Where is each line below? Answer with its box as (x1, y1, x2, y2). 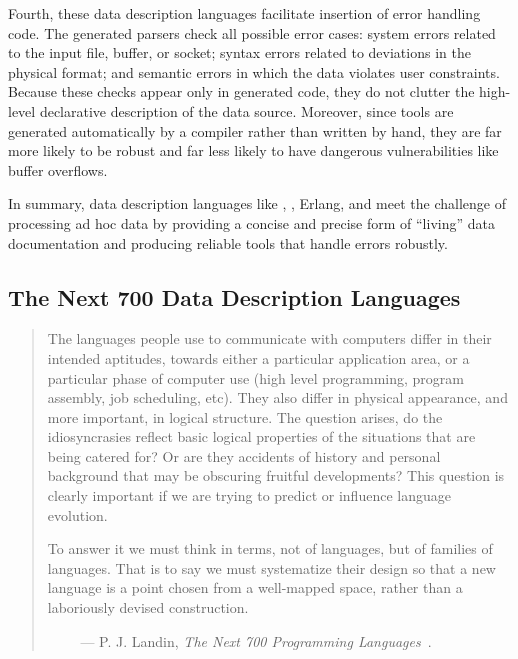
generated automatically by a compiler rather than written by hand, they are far (8, 120, 502, 141)
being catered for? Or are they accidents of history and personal (47, 445, 441, 466)
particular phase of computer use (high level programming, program (47, 367, 464, 388)
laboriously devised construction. (47, 597, 249, 618)
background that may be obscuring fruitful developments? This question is (47, 465, 505, 486)
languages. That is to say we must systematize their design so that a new (47, 557, 496, 578)
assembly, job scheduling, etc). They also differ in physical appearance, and (47, 387, 508, 408)
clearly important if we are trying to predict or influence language (47, 485, 451, 506)
